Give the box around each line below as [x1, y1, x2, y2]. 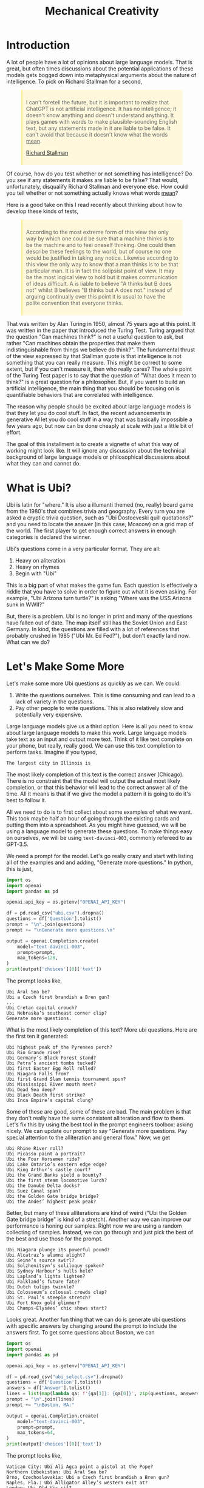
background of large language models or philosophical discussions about [6, 453, 190, 461]
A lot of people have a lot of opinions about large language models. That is [6, 58, 193, 66]
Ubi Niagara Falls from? [6, 1071, 69, 1077]
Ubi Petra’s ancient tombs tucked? [6, 1060, 97, 1066]
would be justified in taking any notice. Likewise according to [26, 254, 179, 262]
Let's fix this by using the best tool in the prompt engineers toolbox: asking [6, 1121, 193, 1128]
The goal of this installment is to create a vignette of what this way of [6, 440, 179, 447]
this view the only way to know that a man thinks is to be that [26, 260, 178, 268]
